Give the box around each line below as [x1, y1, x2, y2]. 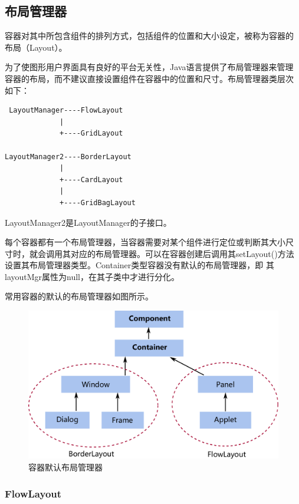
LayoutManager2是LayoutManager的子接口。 [5, 216, 172, 228]
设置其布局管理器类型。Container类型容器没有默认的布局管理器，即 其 [5, 259, 274, 271]
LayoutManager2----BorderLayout [5, 152, 132, 161]
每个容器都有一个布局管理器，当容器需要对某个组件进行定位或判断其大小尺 [5, 236, 294, 248]
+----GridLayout [60, 129, 123, 138]
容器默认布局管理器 [28, 461, 103, 473]
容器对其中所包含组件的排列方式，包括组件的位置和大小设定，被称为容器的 [5, 29, 294, 42]
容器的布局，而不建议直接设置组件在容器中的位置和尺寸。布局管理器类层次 [5, 72, 294, 84]
